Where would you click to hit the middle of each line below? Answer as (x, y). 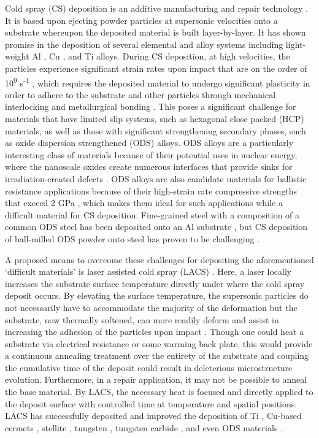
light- (296, 44)
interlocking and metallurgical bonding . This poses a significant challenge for (151, 106)
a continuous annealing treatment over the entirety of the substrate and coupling (157, 355)
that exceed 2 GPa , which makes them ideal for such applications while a (144, 203)
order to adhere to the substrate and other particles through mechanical (140, 94)
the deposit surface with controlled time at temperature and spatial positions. (151, 403)
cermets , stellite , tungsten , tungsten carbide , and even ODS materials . (144, 427)
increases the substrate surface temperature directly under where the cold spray (155, 283)
